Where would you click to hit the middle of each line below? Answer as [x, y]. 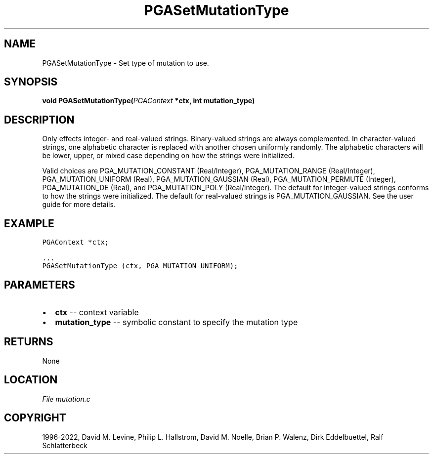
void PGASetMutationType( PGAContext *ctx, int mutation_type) [149, 101]
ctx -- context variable [97, 312]
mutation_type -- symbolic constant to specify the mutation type [176, 322]
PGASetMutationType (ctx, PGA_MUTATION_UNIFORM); [140, 266]
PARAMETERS [40, 285]
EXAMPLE [29, 223]
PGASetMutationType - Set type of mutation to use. [126, 63]
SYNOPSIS [31, 82]
